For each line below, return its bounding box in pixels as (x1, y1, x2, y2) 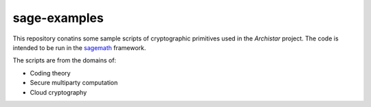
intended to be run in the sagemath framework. (12, 43, 146, 51)
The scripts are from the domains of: (12, 56, 117, 64)
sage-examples (12, 10, 104, 25)
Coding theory (30, 69, 71, 77)
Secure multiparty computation (30, 79, 118, 87)
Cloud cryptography (30, 88, 87, 96)
